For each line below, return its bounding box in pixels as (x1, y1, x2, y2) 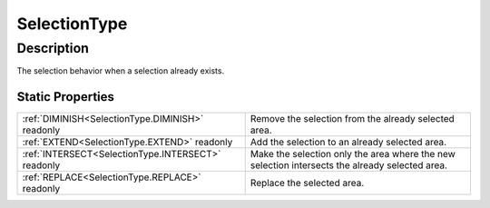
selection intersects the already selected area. (250, 159, 448, 172)
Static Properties (16, 89, 115, 104)
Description (16, 40, 90, 56)
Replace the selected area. (250, 177, 365, 190)
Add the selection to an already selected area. (250, 136, 447, 149)
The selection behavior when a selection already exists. (16, 65, 225, 76)
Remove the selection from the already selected (250, 113, 456, 125)
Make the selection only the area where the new (250, 148, 456, 161)
